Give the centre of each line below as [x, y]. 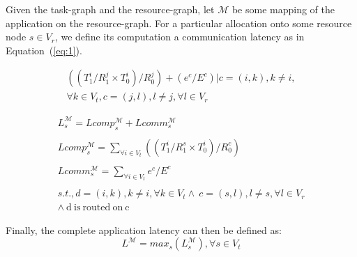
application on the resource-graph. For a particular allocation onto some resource [179, 23]
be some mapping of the [283, 9]
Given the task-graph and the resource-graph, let [110, 9]
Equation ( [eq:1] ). [44, 50]
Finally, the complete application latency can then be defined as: [144, 229]
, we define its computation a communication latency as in [180, 37]
